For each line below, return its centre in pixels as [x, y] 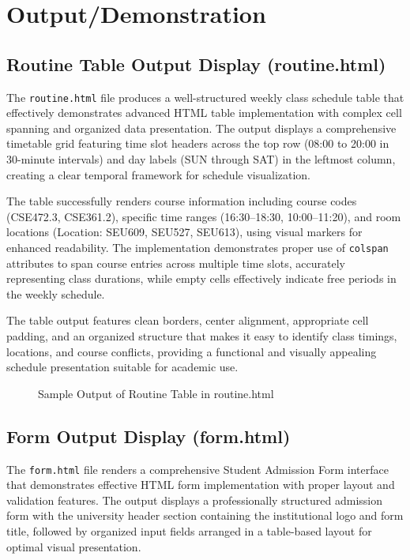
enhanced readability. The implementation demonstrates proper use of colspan [197, 247]
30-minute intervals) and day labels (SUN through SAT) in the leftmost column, [201, 159]
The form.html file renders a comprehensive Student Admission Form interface [197, 469]
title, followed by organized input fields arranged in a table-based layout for [189, 531]
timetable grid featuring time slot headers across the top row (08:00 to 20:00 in [198, 143]
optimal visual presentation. [74, 546]
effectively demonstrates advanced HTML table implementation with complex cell [204, 113]
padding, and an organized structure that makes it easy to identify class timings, [202, 336]
